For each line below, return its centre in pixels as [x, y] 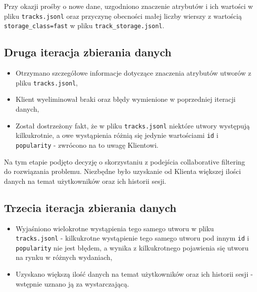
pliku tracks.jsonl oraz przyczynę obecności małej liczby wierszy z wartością [123, 16]
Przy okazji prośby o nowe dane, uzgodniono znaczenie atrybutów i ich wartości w [128, 6]
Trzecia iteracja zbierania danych [90, 207]
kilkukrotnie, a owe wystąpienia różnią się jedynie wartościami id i [117, 135]
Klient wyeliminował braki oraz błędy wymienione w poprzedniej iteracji [126, 99]
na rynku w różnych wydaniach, [64, 257]
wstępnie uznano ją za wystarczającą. [72, 283]
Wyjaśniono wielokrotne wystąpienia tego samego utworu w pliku [115, 228]
